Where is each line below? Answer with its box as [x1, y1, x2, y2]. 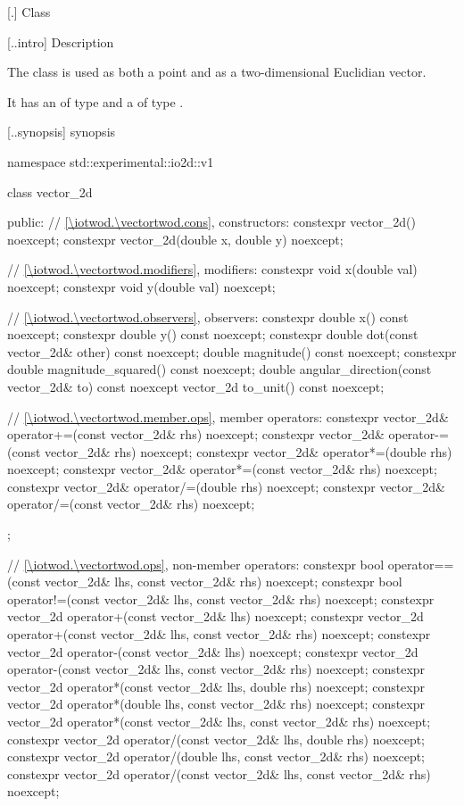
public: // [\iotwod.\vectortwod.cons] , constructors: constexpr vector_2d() [7, 212, 416, 231]
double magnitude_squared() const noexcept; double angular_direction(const [7, 360, 432, 378]
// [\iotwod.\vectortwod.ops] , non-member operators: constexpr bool [7, 554, 385, 573]
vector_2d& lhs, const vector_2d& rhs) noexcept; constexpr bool [45, 572, 402, 591]
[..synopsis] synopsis [7, 122, 116, 141]
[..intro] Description [7, 32, 114, 51]
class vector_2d [7, 182, 93, 201]
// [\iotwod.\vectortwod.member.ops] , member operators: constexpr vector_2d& [7, 407, 449, 426]
